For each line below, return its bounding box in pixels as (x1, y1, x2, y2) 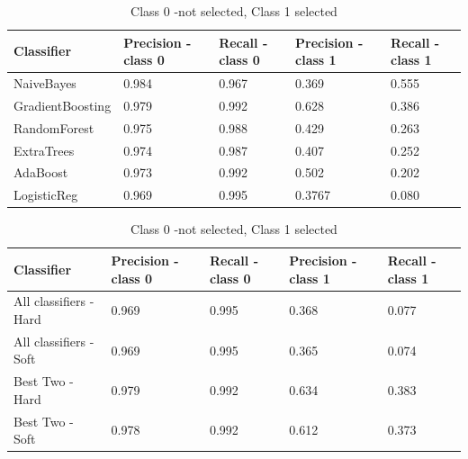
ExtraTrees (13, 140, 75, 159)
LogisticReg (13, 185, 78, 204)
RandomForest (13, 118, 94, 137)
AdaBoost (13, 163, 68, 182)
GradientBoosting (13, 95, 112, 114)
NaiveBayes (13, 74, 76, 93)
